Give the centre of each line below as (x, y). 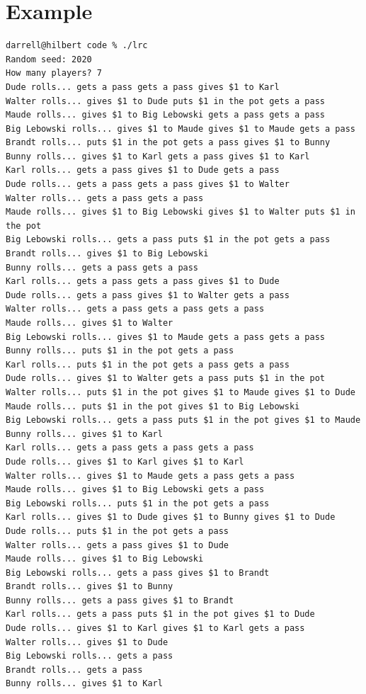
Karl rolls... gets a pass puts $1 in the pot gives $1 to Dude (160, 614)
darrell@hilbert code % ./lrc (77, 46)
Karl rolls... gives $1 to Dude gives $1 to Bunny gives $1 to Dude (171, 517)
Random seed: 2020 (49, 59)
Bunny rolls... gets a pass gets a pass (102, 267)
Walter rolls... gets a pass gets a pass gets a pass (135, 309)
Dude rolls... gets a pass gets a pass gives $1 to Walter (148, 184)
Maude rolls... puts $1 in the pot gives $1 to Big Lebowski (153, 406)
